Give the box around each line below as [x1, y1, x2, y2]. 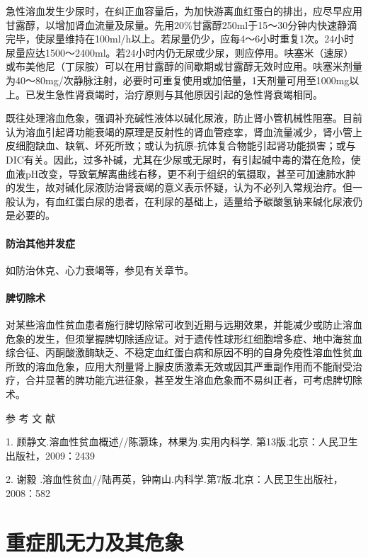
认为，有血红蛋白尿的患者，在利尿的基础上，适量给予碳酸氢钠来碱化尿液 [15, 193, 352, 208]
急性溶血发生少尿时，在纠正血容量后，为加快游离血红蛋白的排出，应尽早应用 [6, 4, 362, 18]
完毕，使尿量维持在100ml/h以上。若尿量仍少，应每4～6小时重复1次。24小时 [6, 31, 355, 46]
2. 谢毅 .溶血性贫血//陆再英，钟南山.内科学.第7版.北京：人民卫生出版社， [6, 472, 343, 486]
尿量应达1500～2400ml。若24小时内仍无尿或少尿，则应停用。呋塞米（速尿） [6, 45, 354, 59]
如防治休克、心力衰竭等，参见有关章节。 [6, 262, 194, 277]
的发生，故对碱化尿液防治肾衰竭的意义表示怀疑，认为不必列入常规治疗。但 [6, 180, 352, 195]
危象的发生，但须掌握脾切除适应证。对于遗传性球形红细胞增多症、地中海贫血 [6, 331, 362, 346]
